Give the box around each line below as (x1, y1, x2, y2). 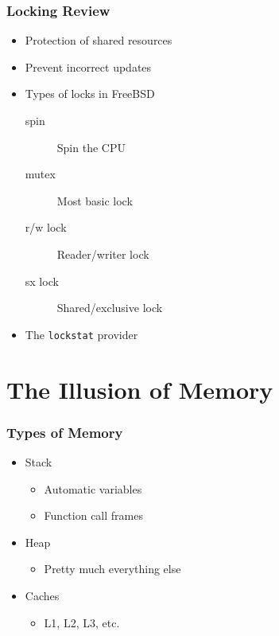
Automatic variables (44, 480, 142, 497)
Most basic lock (56, 192, 133, 209)
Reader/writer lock (56, 245, 149, 262)
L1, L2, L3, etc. (44, 614, 120, 630)
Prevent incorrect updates (25, 58, 152, 75)
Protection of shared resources (25, 32, 172, 49)
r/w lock (25, 219, 67, 236)
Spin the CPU (56, 139, 126, 155)
